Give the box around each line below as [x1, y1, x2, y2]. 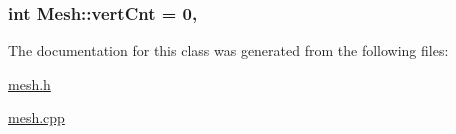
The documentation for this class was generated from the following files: [8, 40, 449, 61]
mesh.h [8, 73, 51, 94]
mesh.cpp [8, 107, 65, 128]
